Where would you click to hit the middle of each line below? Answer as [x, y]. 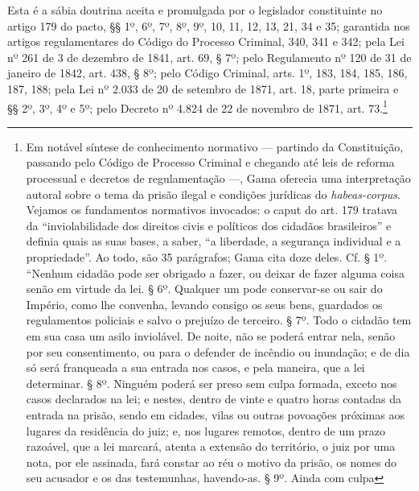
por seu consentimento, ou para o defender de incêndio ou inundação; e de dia [218, 351]
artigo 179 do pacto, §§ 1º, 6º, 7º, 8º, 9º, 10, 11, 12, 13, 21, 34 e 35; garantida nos [209, 25]
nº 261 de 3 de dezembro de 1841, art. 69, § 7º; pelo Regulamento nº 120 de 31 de [209, 57]
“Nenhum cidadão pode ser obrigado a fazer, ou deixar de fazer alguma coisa [215, 272]
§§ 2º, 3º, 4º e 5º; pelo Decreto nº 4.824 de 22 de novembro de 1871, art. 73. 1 [197, 106]
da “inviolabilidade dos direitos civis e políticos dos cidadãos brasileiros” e [209, 225]
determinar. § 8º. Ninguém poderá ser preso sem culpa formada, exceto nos [212, 383]
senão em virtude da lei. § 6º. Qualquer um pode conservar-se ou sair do [204, 289]
